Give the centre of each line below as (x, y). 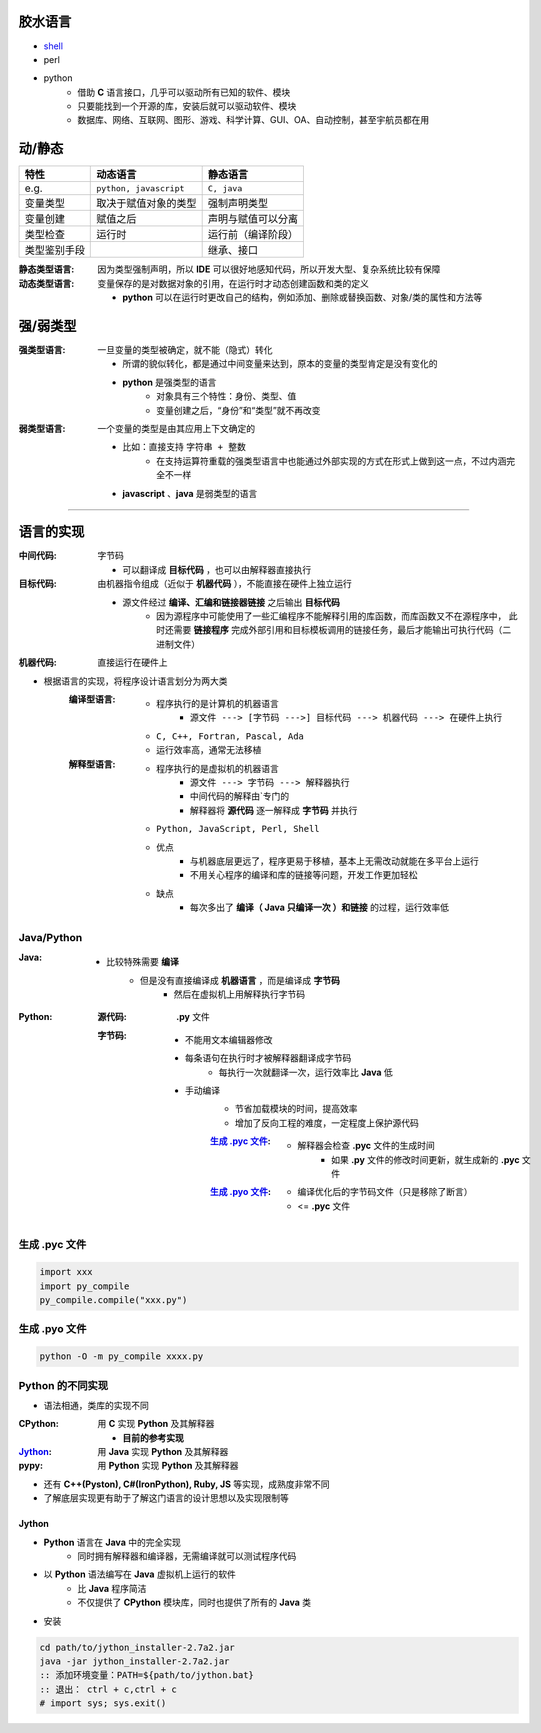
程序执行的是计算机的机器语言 (217, 703)
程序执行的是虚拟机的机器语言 (217, 768)
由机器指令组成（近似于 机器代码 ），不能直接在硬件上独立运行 (224, 584)
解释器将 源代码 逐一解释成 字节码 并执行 (274, 810)
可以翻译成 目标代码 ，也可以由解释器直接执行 (217, 569)
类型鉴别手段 (54, 250)
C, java (225, 188)
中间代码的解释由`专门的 (240, 796)
